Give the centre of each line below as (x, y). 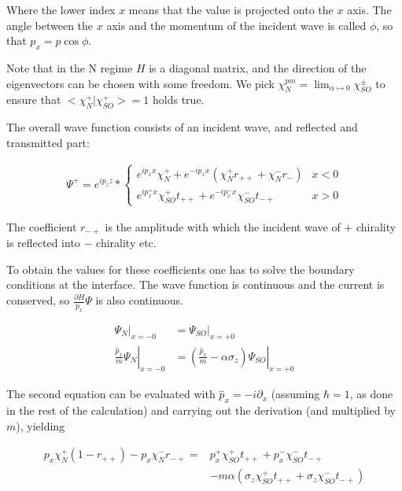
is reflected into (43, 243)
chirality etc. (126, 243)
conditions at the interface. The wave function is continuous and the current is (195, 284)
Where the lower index (61, 9)
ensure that (34, 100)
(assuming (295, 394)
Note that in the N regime (70, 67)
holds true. (179, 100)
